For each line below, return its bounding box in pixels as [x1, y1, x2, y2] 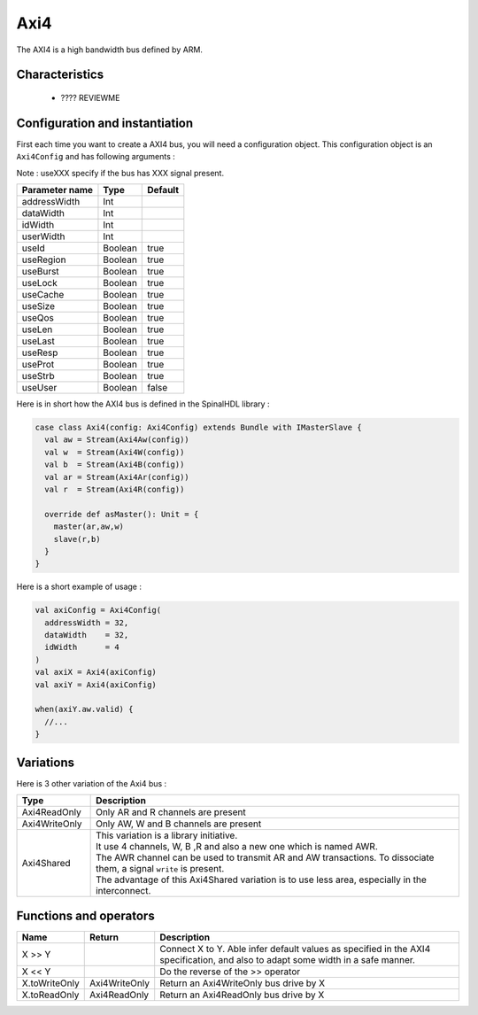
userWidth [21, 230, 66, 243]
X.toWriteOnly [21, 977, 80, 989]
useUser [21, 382, 58, 394]
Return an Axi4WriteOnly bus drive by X [159, 977, 326, 989]
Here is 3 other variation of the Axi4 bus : [16, 778, 167, 788]
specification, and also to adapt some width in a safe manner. [159, 953, 416, 965]
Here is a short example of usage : [16, 581, 142, 593]
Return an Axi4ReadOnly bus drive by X [159, 988, 325, 1001]
